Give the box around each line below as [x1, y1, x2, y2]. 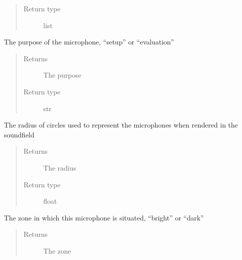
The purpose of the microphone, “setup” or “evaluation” [4, 37, 174, 47]
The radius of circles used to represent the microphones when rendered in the [4, 120, 238, 130]
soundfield [4, 129, 35, 139]
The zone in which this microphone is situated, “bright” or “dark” [4, 212, 204, 222]
